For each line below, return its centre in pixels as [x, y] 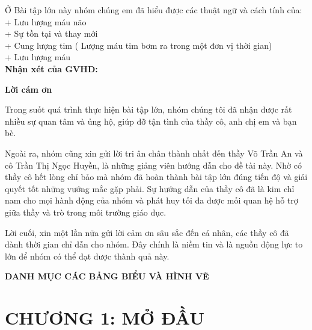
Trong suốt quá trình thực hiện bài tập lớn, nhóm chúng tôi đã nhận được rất [148, 109]
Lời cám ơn [29, 89]
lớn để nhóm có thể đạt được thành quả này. [87, 256]
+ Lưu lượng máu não [46, 21]
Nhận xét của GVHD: [51, 68]
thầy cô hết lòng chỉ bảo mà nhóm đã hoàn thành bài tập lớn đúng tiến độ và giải [156, 177]
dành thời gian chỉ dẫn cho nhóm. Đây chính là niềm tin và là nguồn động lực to [154, 244]
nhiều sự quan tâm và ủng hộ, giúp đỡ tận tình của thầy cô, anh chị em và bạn [151, 121]
